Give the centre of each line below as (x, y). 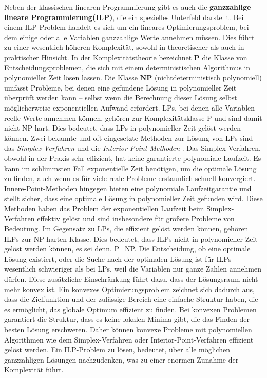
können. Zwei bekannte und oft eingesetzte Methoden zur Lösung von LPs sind (129, 138)
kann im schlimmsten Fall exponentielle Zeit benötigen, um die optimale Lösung (130, 168)
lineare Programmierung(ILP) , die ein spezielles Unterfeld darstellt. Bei (124, 17)
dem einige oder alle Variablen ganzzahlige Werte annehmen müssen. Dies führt (129, 37)
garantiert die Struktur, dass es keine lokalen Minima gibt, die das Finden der (127, 319)
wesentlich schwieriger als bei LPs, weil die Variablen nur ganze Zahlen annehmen (133, 269)
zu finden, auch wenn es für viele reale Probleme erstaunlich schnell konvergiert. (130, 178)
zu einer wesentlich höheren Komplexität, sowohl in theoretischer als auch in (124, 47)
